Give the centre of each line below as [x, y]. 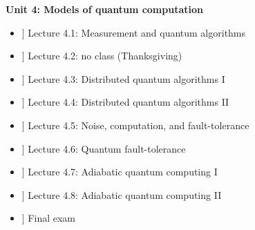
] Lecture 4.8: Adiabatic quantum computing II [122, 194]
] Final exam [48, 218]
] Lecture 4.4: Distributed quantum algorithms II [125, 102]
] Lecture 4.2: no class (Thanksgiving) [102, 56]
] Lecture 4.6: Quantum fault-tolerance [104, 148]
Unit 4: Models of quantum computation [104, 9]
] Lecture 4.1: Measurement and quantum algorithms [134, 32]
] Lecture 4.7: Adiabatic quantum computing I [120, 172]
